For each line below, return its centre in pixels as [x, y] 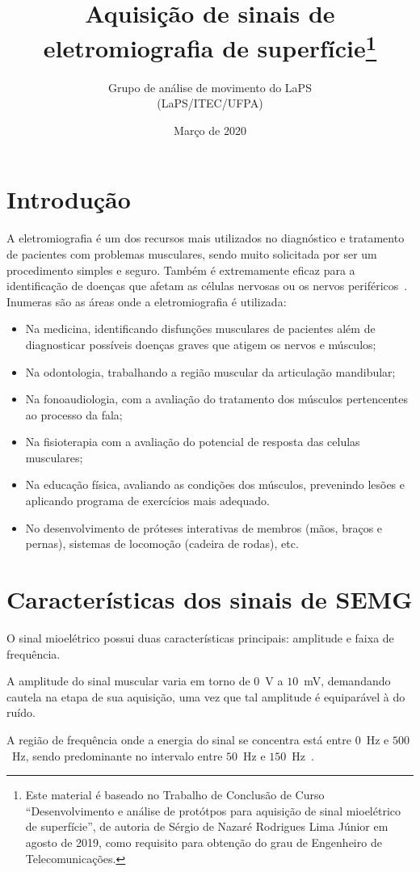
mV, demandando [347, 681]
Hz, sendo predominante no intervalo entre [117, 755]
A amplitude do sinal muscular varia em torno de [128, 681]
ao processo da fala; [74, 414]
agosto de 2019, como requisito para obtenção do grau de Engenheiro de [204, 842]
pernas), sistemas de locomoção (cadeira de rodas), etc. [162, 543]
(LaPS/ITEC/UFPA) [210, 103]
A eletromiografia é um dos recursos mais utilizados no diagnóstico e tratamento [206, 238]
